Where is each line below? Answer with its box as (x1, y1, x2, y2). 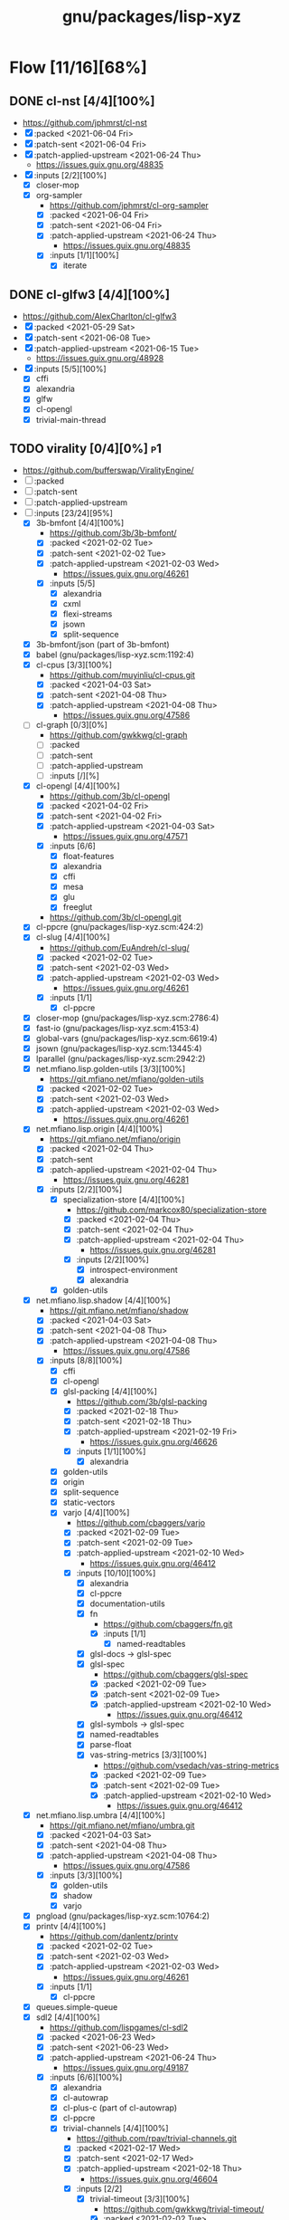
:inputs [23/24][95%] (33, 508, 113, 519)
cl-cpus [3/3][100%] (35, 659, 113, 671)
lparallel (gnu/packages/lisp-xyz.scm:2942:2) (35, 1053, 206, 1065)
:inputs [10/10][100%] (76, 1567, 156, 1578)
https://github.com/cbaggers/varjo (76, 1517, 206, 1528)
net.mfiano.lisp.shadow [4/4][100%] (35, 1295, 172, 1306)
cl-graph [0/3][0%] (35, 720, 108, 731)
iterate (62, 260, 88, 271)
